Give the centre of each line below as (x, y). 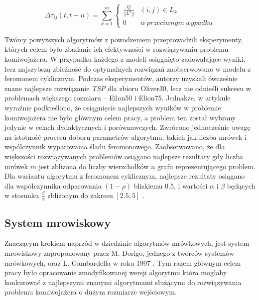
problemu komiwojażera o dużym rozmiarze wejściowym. (91, 292)
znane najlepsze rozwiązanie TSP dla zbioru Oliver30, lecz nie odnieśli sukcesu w (128, 88)
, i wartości (191, 185)
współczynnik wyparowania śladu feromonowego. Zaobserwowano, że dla (115, 147)
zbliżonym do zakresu (80, 195)
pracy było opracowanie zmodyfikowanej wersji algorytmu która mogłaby (116, 272)
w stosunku (22, 195)
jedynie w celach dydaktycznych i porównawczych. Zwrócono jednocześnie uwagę (128, 127)
